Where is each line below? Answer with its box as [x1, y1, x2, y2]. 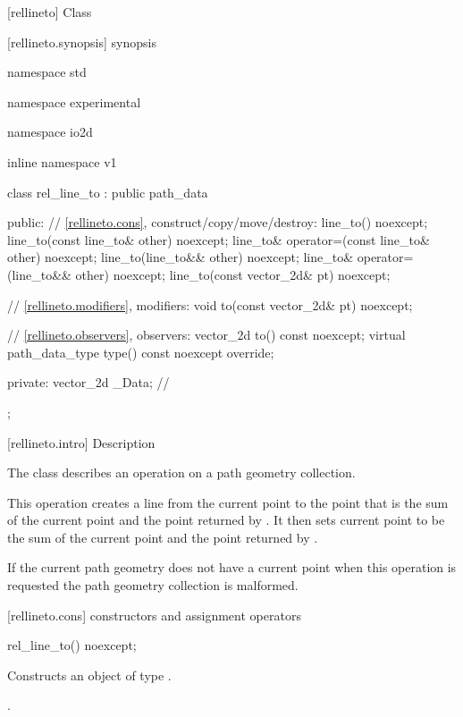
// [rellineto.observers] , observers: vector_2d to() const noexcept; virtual [7, 325, 406, 344]
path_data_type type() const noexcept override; [7, 342, 274, 361]
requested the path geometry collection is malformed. [7, 576, 299, 595]
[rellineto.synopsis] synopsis [7, 32, 156, 51]
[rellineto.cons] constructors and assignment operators [7, 605, 301, 624]
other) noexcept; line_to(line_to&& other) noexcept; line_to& [7, 248, 354, 266]
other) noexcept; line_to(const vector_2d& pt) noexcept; [75, 265, 391, 283]
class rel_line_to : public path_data [7, 182, 208, 201]
